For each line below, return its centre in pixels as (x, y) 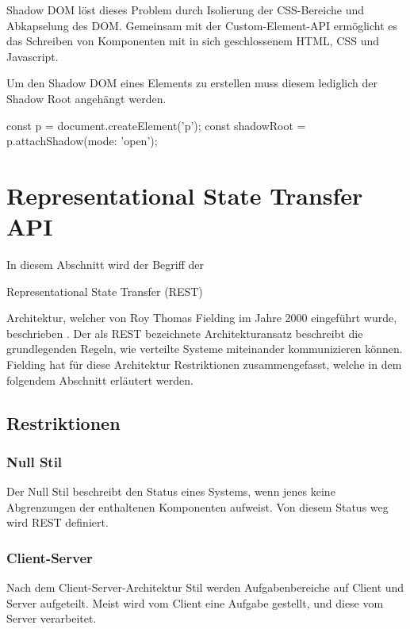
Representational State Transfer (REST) (105, 291)
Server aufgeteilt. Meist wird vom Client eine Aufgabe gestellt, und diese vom (195, 602)
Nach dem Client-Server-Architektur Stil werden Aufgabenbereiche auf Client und (205, 587)
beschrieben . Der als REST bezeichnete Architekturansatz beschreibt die (185, 333)
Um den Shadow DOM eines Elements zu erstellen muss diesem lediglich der (192, 83)
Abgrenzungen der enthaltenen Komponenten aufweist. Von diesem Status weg (197, 506)
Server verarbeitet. (52, 618)
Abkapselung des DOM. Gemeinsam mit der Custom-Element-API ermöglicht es (202, 25)
